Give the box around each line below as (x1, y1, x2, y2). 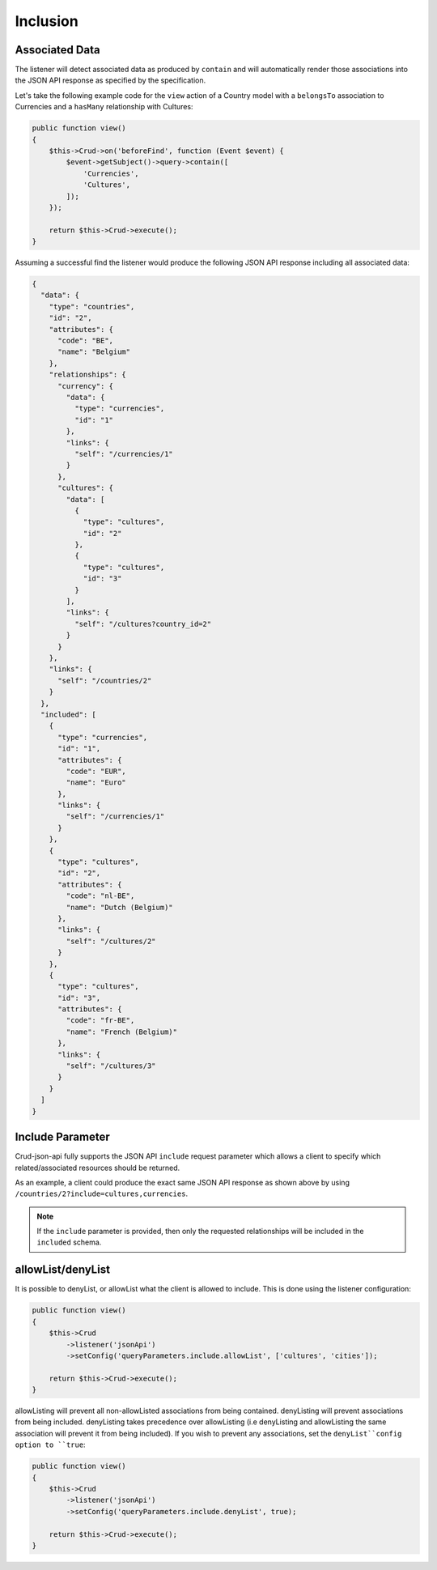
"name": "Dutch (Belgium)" (66, 903, 173, 912)
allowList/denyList (15, 1263, 111, 1277)
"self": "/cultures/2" (66, 936, 157, 946)
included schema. (36, 1237, 102, 1247)
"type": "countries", (49, 302, 135, 311)
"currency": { (57, 381, 113, 390)
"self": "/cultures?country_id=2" (74, 619, 212, 628)
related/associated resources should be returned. (15, 1163, 180, 1172)
